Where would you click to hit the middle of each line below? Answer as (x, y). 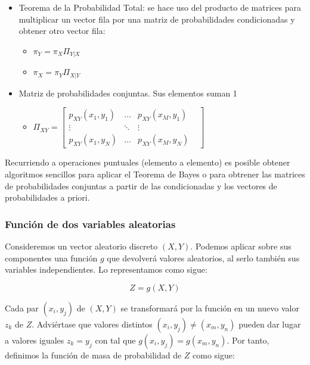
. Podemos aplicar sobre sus (241, 246)
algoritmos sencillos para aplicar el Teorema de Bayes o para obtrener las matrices (155, 174)
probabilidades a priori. (47, 197)
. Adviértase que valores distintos (92, 324)
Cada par (22, 308)
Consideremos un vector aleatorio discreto (81, 246)
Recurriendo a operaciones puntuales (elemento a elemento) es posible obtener (148, 162)
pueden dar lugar (270, 324)
